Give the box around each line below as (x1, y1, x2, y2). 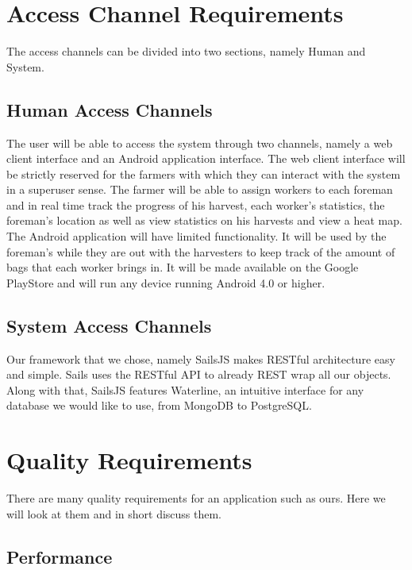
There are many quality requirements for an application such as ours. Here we (6, 490, 386, 506)
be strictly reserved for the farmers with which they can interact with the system (6, 165, 401, 182)
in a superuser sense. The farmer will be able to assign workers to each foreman (6, 181, 393, 198)
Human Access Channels (6, 97, 213, 121)
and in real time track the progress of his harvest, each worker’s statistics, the (6, 196, 385, 213)
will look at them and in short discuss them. (6, 505, 222, 522)
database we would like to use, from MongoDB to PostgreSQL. (6, 397, 312, 414)
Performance (6, 544, 113, 568)
